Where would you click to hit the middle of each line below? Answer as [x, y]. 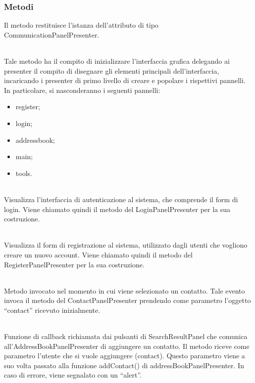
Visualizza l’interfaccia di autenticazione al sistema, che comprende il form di [121, 199]
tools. [24, 173]
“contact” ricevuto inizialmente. [52, 310]
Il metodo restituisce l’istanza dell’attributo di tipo [81, 25]
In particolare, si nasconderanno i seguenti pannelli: [82, 90]
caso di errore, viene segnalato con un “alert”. [73, 375]
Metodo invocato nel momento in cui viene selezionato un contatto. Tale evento [125, 290]
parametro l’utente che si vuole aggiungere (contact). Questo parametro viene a [125, 356]
